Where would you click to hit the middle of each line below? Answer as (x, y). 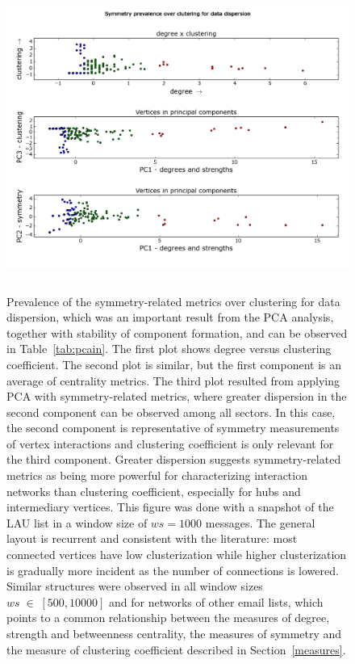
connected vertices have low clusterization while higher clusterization (177, 555)
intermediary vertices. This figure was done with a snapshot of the (170, 507)
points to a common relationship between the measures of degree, (168, 618)
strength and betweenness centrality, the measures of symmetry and (174, 633)
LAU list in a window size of (77, 522)
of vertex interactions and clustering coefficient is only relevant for (170, 443)
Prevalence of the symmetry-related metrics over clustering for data (173, 301)
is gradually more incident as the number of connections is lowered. (173, 570)
